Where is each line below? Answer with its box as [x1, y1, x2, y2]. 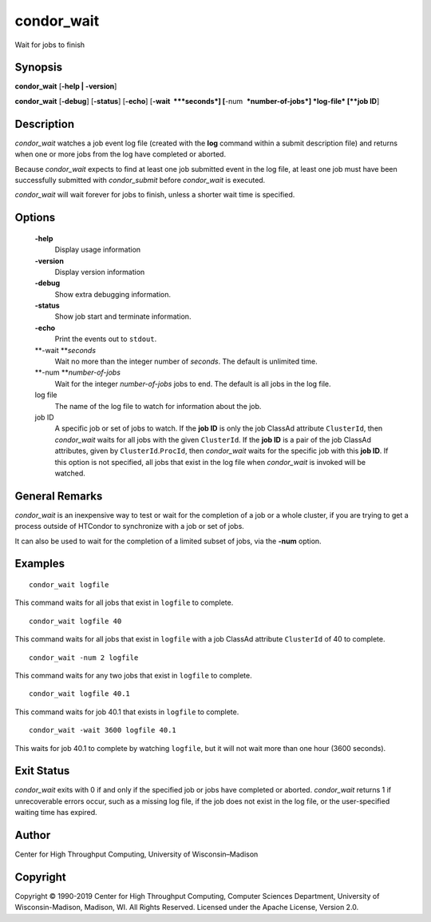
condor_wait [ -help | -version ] [14, 81, 117, 91]
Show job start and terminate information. [54, 312, 192, 321]
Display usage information [54, 244, 141, 255]
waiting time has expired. [14, 808, 97, 817]
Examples [14, 557, 65, 570]
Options [14, 211, 56, 225]
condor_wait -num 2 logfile [29, 653, 139, 662]
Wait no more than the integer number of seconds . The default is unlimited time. [54, 356, 318, 367]
